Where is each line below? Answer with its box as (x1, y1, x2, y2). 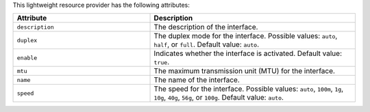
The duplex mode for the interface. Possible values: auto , (153, 31, 338, 41)
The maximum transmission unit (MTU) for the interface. (153, 66, 336, 76)
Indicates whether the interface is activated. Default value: (153, 48, 343, 58)
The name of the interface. (153, 75, 240, 85)
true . (153, 57, 170, 67)
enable (16, 54, 38, 61)
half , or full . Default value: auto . (153, 40, 260, 49)
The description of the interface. (153, 23, 258, 32)
